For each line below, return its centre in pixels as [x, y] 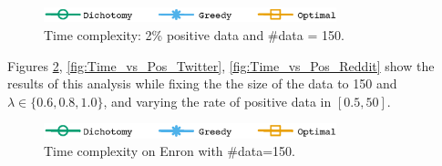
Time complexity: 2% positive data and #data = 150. [194, 34]
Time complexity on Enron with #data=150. [170, 151]
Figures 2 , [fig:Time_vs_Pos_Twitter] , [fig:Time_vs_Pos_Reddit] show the [221, 65]
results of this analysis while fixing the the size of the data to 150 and [202, 83]
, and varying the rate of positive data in [217, 101]
